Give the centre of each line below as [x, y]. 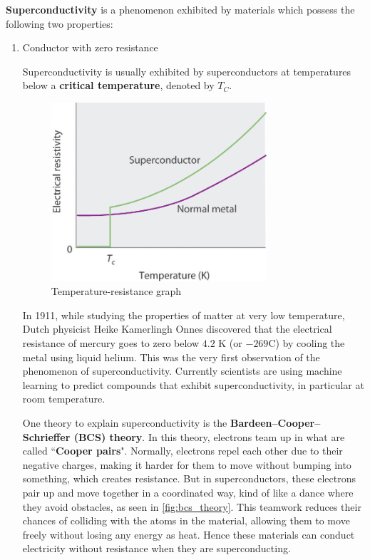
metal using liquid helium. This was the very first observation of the [171, 357]
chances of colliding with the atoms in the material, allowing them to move [186, 520]
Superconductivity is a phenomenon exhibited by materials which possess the [180, 9]
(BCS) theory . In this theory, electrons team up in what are [209, 436]
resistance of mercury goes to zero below [111, 342]
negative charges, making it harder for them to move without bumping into [187, 464]
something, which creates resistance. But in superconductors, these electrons [189, 478]
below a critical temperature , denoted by [118, 85]
